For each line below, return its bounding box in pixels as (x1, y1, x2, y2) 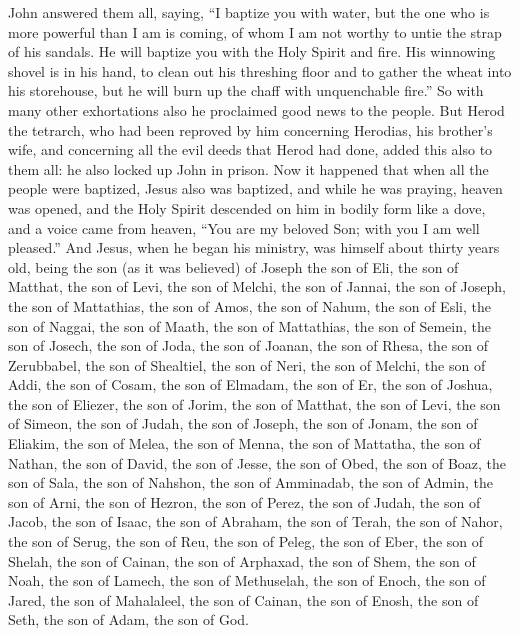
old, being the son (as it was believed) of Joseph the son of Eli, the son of (8, 256, 459, 277)
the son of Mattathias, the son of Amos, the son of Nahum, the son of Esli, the (8, 295, 491, 316)
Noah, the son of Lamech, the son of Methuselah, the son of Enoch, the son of (8, 570, 486, 591)
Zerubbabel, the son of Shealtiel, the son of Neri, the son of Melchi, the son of (8, 354, 486, 375)
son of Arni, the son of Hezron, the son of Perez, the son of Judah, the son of (8, 491, 481, 512)
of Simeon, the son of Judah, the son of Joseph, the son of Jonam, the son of (8, 413, 478, 434)
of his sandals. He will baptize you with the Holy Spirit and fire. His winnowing (8, 41, 496, 62)
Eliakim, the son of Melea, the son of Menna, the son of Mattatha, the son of (8, 433, 481, 454)
